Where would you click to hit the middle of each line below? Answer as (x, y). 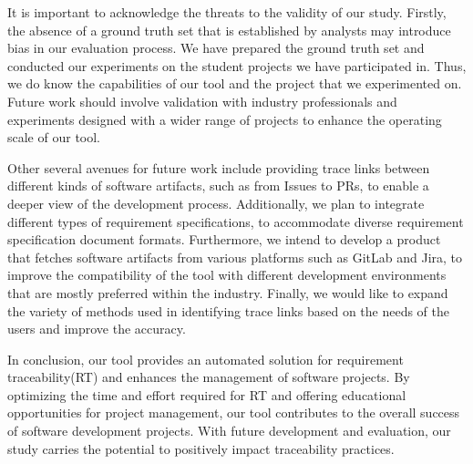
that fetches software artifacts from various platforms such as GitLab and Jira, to (235, 257)
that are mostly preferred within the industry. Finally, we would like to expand (228, 292)
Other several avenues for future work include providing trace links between (219, 167)
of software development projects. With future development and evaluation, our (229, 431)
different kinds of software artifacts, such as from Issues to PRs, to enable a (218, 186)
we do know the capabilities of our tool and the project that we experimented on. (235, 83)
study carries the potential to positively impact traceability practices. (201, 448)
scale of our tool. (54, 137)
